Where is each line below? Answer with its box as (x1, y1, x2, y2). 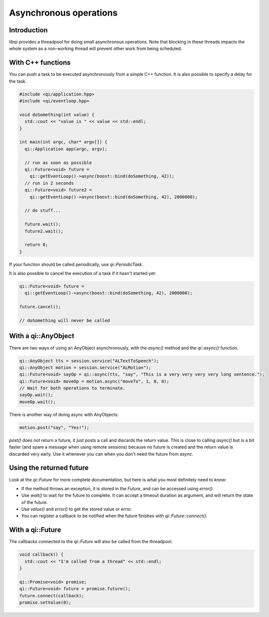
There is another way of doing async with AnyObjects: (9, 411, 119, 417)
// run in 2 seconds (24, 180, 74, 186)
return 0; (24, 242, 49, 248)
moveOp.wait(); (19, 399, 56, 405)
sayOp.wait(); (19, 392, 53, 398)
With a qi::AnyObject (9, 332, 74, 340)
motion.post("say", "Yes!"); (19, 425, 90, 430)
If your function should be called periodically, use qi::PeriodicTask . (9, 261, 144, 267)
